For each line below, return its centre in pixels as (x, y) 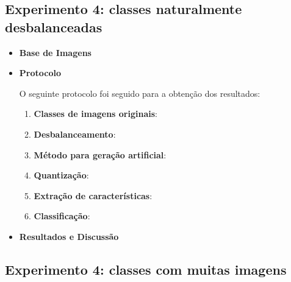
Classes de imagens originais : (95, 114)
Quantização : (61, 175)
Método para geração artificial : (100, 154)
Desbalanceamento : (75, 134)
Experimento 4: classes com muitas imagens (146, 269)
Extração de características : (93, 195)
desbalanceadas (54, 26)
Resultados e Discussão (69, 236)
